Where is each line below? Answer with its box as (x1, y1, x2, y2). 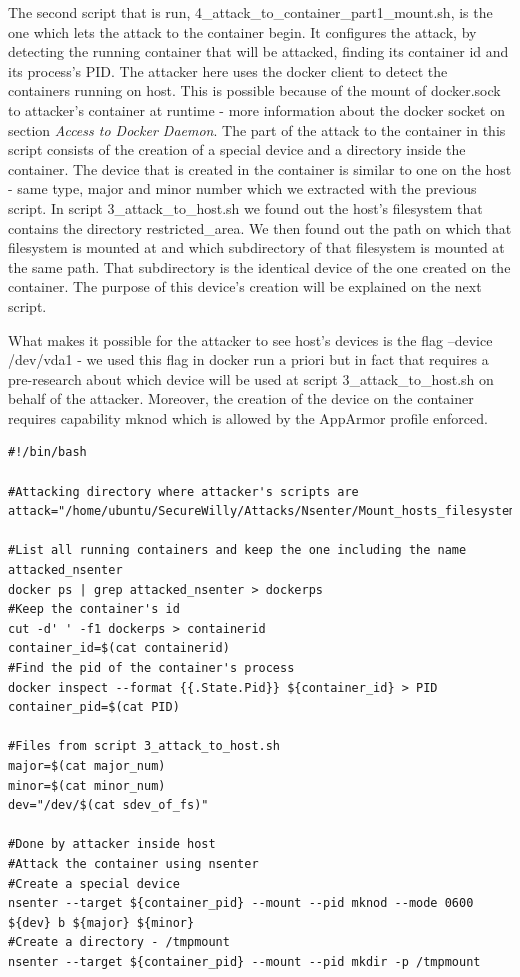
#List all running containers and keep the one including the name (8, 543, 467, 558)
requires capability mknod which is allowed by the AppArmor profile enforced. (8, 407, 488, 428)
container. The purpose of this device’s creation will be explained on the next (8, 276, 482, 297)
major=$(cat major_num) (8, 758, 166, 773)
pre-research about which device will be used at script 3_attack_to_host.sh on (8, 368, 494, 389)
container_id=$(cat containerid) (8, 641, 230, 656)
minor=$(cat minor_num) (8, 778, 166, 793)
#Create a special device (8, 876, 180, 891)
